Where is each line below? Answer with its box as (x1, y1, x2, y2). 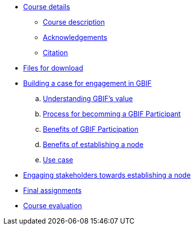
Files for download (23, 64, 83, 72)
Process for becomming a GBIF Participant (43, 110, 181, 118)
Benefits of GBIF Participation (43, 125, 139, 133)
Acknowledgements (43, 33, 107, 41)
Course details (23, 2, 70, 11)
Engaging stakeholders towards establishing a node (23, 171, 191, 179)
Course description (43, 18, 105, 26)
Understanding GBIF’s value (43, 94, 133, 103)
